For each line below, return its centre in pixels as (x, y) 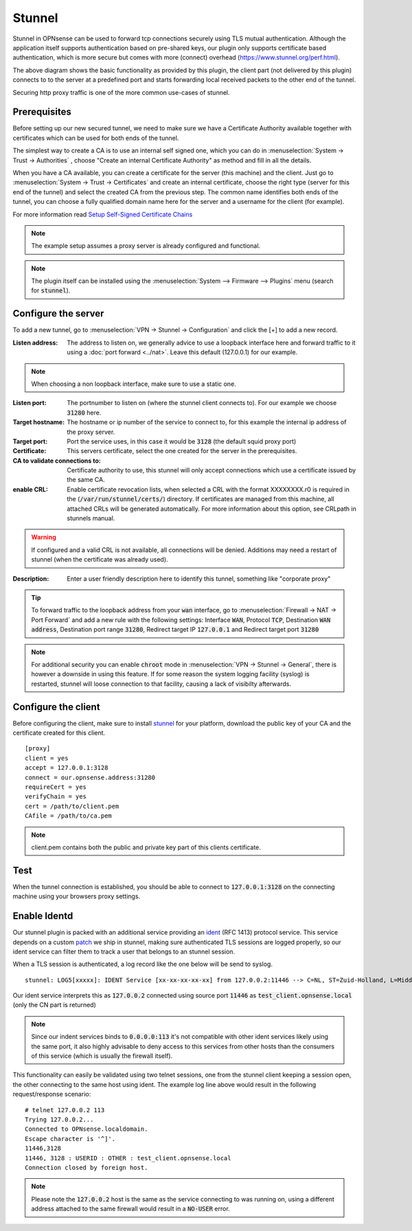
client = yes (47, 758)
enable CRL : (30, 489)
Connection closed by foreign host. (87, 1167)
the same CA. (86, 480)
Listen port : (30, 403)
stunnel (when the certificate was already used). (100, 560)
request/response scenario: (52, 1094)
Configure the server (58, 313)
